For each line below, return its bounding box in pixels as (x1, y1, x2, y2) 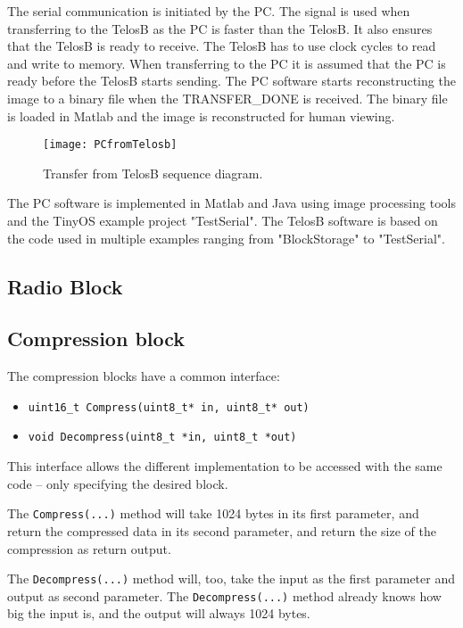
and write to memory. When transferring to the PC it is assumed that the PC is (7, 54, 446, 72)
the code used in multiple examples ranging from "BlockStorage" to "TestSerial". (7, 228, 445, 247)
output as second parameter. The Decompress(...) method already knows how (7, 586, 442, 605)
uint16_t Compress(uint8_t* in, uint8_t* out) (28, 401, 310, 414)
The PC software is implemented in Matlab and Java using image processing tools (7, 194, 456, 212)
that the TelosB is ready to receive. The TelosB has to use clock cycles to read (7, 37, 436, 55)
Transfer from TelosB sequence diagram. (43, 163, 263, 182)
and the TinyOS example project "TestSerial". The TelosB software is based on (7, 211, 438, 229)
